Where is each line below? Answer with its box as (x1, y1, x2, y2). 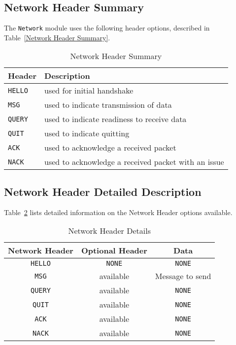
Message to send (155, 270, 211, 282)
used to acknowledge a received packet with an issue (44, 156, 224, 168)
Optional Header (81, 245, 147, 256)
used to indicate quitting (44, 127, 130, 139)
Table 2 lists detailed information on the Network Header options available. (4, 207, 233, 217)
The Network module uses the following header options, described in (4, 23, 210, 33)
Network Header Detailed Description (4, 184, 202, 199)
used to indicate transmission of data (44, 99, 172, 111)
